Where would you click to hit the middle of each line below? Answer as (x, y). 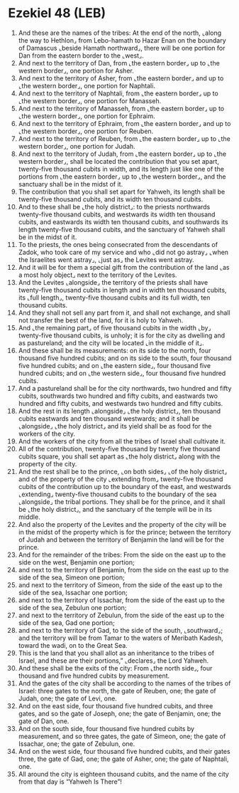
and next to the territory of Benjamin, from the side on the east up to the (123, 569)
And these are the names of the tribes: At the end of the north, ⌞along (120, 33)
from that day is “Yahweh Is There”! (70, 782)
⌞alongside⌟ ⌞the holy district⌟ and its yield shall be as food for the (115, 426)
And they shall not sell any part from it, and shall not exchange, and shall (124, 313)
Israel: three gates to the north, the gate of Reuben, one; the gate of (117, 690)
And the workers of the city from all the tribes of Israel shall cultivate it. (122, 441)
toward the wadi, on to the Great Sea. (73, 645)
